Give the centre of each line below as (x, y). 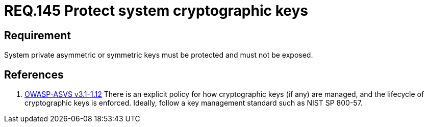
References (34, 74)
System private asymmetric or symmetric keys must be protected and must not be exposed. (159, 55)
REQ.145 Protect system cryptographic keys (156, 11)
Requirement (38, 35)
